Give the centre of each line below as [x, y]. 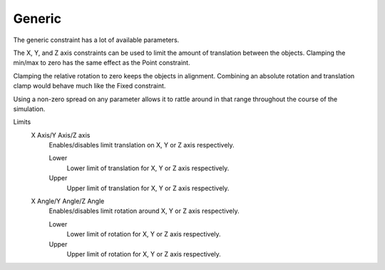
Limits [22, 122]
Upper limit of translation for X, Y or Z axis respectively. [148, 188]
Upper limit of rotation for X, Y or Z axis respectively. [144, 254]
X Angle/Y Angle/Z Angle [68, 201]
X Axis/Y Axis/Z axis [61, 135]
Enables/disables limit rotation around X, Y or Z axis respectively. [144, 211]
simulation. [29, 109]
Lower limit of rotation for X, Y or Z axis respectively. [144, 234]
